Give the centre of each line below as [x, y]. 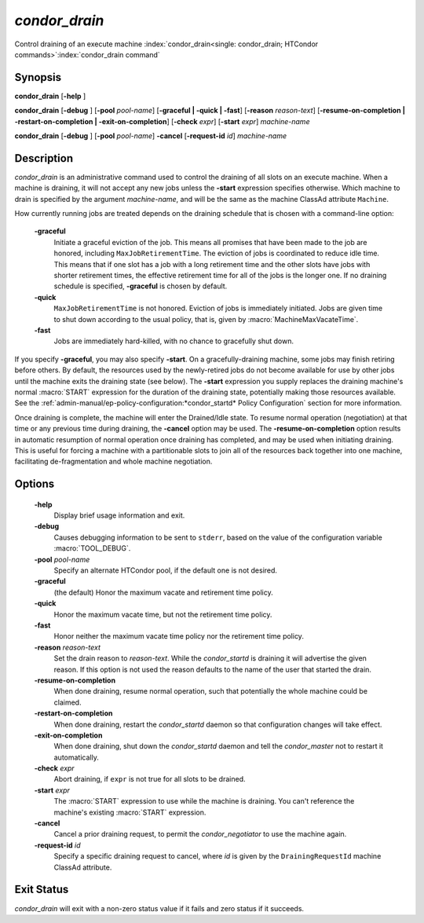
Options [35, 484]
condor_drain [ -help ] [50, 96]
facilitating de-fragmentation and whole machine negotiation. [113, 461]
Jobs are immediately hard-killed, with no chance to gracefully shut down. [174, 341]
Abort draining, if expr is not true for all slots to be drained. [150, 779]
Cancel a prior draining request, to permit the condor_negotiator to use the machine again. [200, 834]
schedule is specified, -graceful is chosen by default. [141, 286]
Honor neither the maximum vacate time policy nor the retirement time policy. [179, 636]
